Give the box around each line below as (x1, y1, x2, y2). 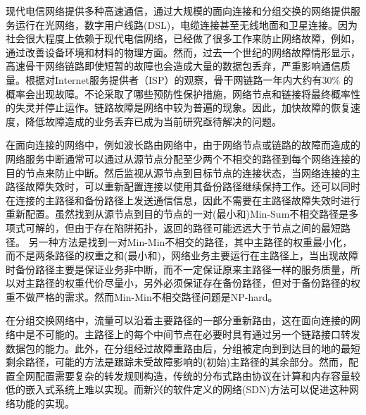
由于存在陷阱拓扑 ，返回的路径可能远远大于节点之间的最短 (74, 220, 341, 235)
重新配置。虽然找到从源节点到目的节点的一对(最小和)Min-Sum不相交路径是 (6, 206, 349, 221)
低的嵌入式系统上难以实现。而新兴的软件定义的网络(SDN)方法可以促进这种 (6, 382, 349, 397)
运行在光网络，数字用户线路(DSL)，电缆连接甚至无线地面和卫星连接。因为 (15, 17, 358, 32)
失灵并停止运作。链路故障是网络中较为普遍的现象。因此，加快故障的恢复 (15, 100, 351, 115)
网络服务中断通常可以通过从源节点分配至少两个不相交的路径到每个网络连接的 (6, 151, 360, 166)
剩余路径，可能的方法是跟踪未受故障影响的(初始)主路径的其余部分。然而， (6, 354, 348, 369)
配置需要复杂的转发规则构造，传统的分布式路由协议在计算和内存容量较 (34, 368, 360, 383)
